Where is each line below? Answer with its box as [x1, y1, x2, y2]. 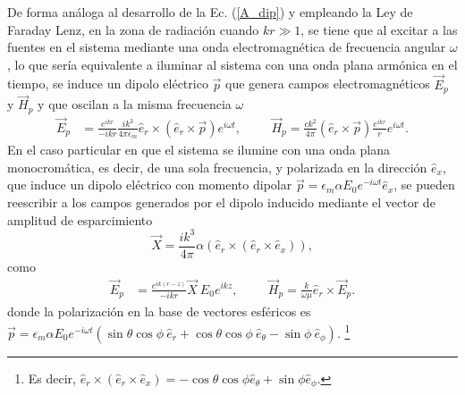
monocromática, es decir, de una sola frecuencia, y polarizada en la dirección [7, 157, 427, 176]
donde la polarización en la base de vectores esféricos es [7, 302, 311, 321]
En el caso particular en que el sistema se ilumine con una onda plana [7, 140, 390, 159]
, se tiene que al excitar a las [300, 20, 458, 38]
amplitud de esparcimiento [7, 210, 153, 229]
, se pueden [393, 175, 455, 194]
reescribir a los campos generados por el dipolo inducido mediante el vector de [7, 192, 435, 211]
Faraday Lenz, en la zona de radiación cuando [7, 20, 259, 38]
